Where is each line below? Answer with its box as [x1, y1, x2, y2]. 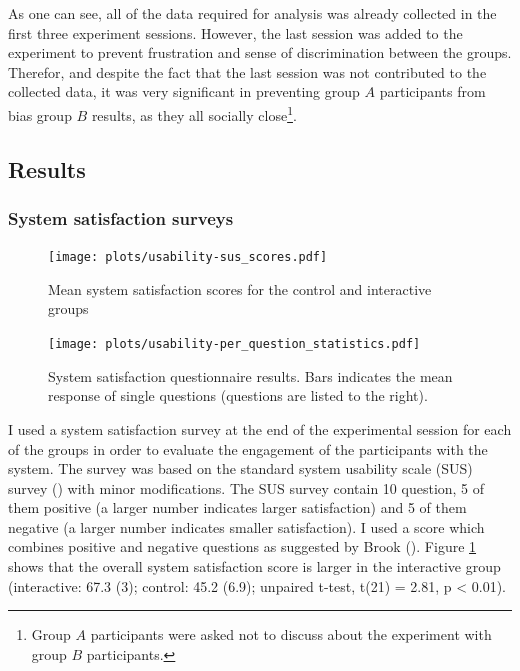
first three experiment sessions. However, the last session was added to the [8, 22, 463, 43]
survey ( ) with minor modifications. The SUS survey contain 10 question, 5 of [8, 477, 485, 498]
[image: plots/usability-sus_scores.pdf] [48, 250, 328, 265]
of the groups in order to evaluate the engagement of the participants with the [8, 438, 488, 459]
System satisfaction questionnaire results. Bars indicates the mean [48, 365, 453, 386]
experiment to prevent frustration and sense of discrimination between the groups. [8, 42, 512, 63]
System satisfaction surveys [8, 205, 234, 230]
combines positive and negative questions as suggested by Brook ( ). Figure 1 [8, 536, 477, 557]
